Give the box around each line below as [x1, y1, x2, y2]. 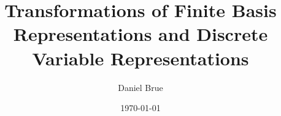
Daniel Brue [118, 81, 163, 93]
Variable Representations [32, 45, 249, 70]
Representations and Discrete [13, 21, 268, 46]
